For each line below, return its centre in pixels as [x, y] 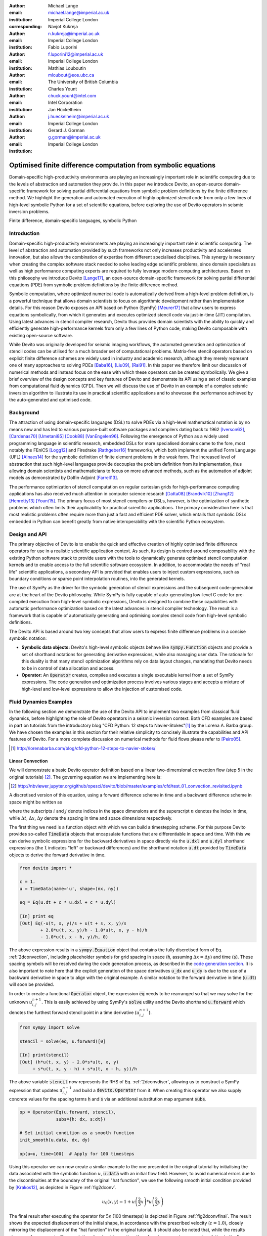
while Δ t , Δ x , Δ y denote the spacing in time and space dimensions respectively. [91, 818]
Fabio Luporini [63, 47]
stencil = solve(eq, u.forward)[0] [63, 1041]
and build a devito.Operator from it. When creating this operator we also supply [157, 1090]
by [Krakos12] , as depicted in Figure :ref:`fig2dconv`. [63, 1187]
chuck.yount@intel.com [72, 96]
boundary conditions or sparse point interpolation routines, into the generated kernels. [97, 578]
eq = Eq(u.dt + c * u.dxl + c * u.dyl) [68, 903]
